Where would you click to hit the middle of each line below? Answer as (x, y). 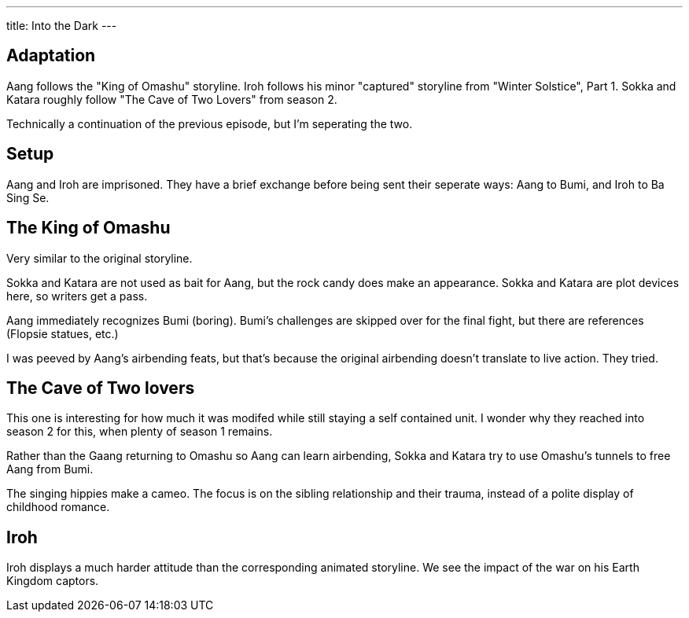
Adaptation (51, 56)
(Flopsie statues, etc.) (63, 333)
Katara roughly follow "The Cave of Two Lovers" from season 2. (172, 99)
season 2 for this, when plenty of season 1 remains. (140, 432)
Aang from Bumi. (50, 469)
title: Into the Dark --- (62, 26)
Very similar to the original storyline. (99, 258)
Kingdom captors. (53, 581)
